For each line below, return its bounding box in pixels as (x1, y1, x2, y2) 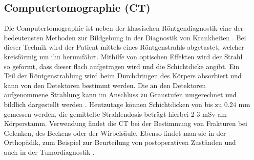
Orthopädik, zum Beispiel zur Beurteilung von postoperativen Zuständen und (4, 137, 236, 147)
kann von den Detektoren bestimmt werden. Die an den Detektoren (4, 80, 206, 90)
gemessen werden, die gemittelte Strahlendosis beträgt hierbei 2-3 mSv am (4, 108, 227, 119)
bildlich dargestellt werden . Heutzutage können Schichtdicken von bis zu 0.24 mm (4, 99, 250, 109)
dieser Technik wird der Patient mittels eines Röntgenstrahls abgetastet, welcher (4, 42, 244, 52)
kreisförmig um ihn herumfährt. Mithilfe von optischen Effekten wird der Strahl (4, 51, 243, 61)
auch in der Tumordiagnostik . (4, 146, 95, 157)
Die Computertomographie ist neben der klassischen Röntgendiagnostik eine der (4, 23, 244, 33)
